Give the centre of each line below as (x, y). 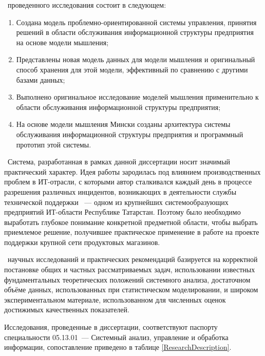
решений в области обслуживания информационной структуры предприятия (135, 32)
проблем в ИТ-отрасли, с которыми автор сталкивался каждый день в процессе (128, 182)
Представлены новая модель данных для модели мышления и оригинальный (136, 59)
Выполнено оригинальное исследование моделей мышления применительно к (137, 97)
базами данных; (41, 79)
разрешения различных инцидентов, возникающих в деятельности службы (120, 191)
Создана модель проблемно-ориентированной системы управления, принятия (136, 22)
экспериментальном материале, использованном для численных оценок (115, 299)
